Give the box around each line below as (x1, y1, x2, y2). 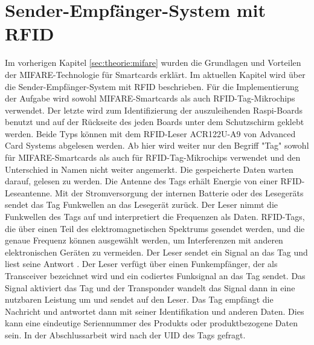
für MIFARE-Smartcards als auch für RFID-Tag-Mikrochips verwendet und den (5, 151, 301, 164)
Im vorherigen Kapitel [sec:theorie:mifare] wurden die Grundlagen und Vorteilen (5, 56, 301, 69)
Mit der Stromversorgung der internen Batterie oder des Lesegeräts (55, 186, 304, 199)
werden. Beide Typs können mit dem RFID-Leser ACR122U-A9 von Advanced (5, 127, 296, 140)
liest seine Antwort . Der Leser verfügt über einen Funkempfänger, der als (5, 257, 278, 270)
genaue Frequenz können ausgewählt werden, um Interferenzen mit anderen (5, 234, 283, 247)
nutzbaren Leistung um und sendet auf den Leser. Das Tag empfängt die (5, 293, 274, 306)
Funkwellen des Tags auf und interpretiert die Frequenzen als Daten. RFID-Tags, (5, 210, 305, 223)
